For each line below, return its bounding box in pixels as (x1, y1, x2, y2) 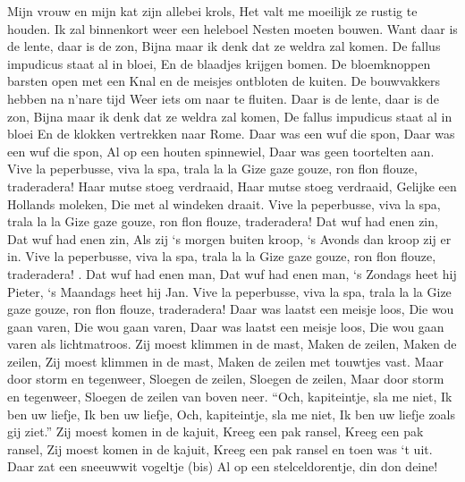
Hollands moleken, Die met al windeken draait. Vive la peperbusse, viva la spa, (7, 194, 441, 213)
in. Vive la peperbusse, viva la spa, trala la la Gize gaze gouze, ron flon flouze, (7, 247, 436, 266)
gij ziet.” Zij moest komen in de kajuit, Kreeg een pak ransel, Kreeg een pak (7, 422, 424, 441)
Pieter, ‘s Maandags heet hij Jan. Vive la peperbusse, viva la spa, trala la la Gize (7, 282, 452, 300)
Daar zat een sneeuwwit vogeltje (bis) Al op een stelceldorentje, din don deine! (7, 457, 438, 476)
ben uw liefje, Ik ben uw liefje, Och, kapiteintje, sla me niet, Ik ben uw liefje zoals (7, 404, 456, 423)
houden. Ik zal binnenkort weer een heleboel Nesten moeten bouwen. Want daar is (7, 19, 458, 38)
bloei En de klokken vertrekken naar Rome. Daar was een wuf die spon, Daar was (7, 124, 455, 143)
